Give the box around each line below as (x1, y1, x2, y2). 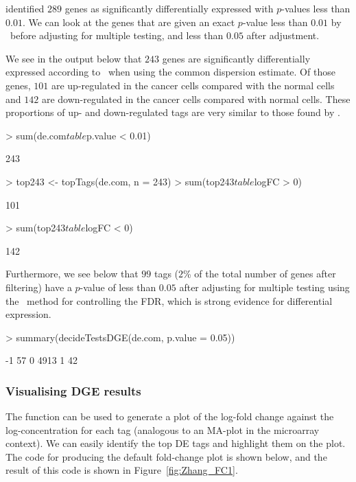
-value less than (242, 14, 308, 29)
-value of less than (80, 279, 156, 294)
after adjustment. (246, 28, 320, 43)
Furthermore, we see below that (5, 266, 139, 281)
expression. (5, 307, 51, 321)
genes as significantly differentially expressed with (64, 1, 274, 15)
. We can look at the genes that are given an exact (22, 14, 235, 29)
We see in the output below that (5, 51, 142, 65)
